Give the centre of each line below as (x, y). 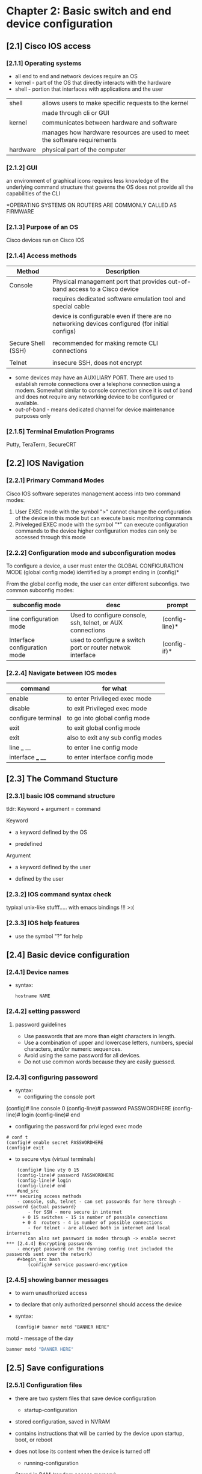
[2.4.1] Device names (38, 972)
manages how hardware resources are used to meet (115, 132)
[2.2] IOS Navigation (45, 463)
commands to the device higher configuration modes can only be (96, 531)
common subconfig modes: (40, 590)
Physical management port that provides (109, 281)
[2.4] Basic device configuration (68, 955)
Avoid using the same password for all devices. (82, 1055)
